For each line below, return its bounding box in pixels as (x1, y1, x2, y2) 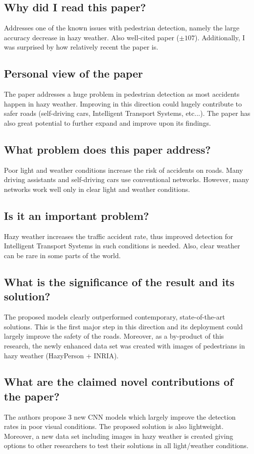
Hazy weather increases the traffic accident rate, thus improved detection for (4, 231, 233, 241)
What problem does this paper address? (4, 141, 211, 157)
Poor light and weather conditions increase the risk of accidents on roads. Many (4, 164, 243, 175)
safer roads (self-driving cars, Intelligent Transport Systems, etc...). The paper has (4, 108, 251, 118)
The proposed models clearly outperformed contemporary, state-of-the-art (4, 312, 225, 322)
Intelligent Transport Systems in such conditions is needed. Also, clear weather (4, 240, 240, 251)
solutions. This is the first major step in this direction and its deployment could (4, 321, 243, 331)
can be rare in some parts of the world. (4, 250, 121, 260)
